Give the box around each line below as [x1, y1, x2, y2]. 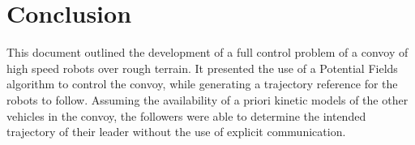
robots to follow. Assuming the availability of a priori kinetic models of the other [6, 91, 409, 108]
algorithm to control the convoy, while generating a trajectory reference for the [6, 75, 398, 92]
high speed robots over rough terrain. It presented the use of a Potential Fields [6, 59, 398, 76]
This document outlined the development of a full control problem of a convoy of [6, 44, 409, 61]
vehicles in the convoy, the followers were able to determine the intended [6, 107, 366, 124]
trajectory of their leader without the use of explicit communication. [6, 123, 346, 140]
